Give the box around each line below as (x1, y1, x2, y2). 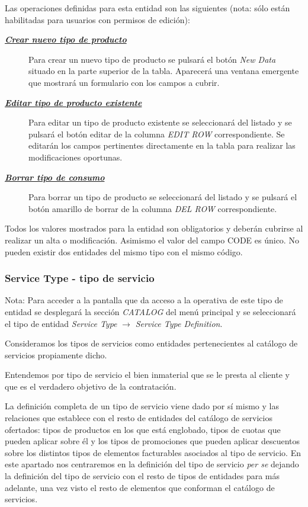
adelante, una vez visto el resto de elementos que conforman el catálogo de (5, 481, 275, 493)
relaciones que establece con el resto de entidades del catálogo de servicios (5, 412, 272, 424)
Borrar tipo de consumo (5, 171, 105, 183)
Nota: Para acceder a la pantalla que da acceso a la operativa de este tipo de (5, 294, 283, 306)
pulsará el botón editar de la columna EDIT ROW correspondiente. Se (28, 127, 285, 140)
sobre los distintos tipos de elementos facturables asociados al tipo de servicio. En (5, 446, 301, 458)
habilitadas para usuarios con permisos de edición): (5, 13, 190, 25)
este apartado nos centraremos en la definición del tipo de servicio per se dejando (5, 458, 299, 470)
